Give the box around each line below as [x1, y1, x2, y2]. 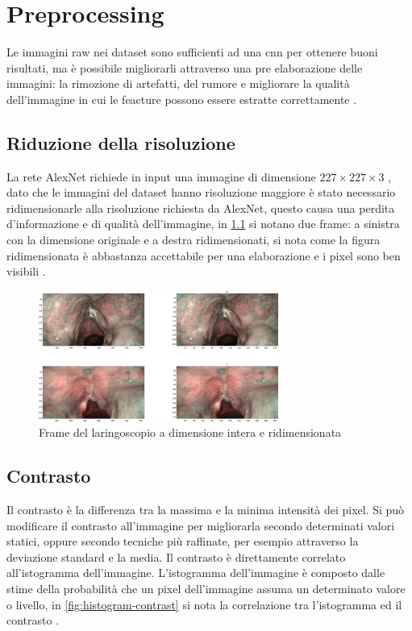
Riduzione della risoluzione [6, 130, 235, 155]
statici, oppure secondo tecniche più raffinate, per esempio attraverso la [6, 533, 359, 550]
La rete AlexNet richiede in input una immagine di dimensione [6, 168, 316, 185]
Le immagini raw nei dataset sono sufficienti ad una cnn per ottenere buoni [6, 44, 378, 60]
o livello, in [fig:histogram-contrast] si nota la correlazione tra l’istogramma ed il [6, 596, 402, 612]
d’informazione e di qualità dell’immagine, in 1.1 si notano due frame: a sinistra [6, 215, 400, 232]
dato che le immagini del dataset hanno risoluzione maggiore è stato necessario [6, 184, 396, 201]
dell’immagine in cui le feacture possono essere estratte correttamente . [6, 90, 357, 107]
